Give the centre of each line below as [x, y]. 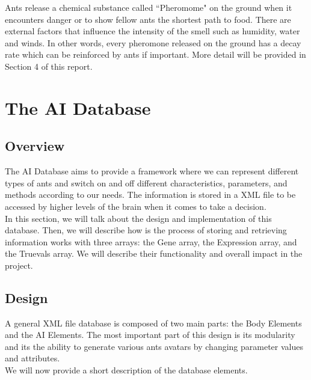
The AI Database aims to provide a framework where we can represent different [152, 171]
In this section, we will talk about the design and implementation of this [138, 218]
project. [19, 265]
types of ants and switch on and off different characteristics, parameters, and [146, 182]
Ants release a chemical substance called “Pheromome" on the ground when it [149, 7]
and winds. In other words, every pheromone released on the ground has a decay [153, 42]
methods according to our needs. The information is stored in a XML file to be [150, 195]
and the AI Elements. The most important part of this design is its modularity [150, 335]
